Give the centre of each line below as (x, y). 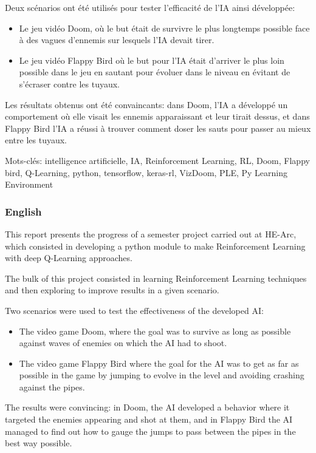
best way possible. (39, 443)
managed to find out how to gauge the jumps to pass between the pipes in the (150, 431)
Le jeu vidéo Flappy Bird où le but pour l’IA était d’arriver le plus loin (152, 60)
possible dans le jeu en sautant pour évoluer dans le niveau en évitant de (155, 72)
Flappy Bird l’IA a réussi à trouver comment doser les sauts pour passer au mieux (158, 128)
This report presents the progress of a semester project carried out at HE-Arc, (151, 233)
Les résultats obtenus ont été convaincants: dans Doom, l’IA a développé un (146, 104)
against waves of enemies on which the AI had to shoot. (123, 343)
